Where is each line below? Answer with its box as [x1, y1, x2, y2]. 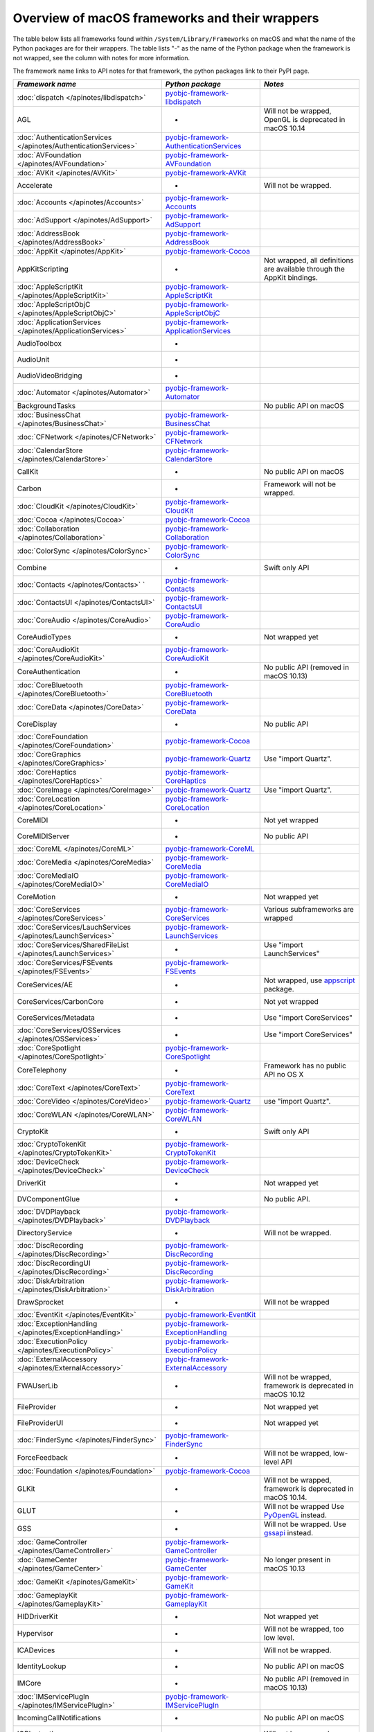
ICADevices [17, 1645, 55, 1655]
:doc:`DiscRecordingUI [17, 1258, 91, 1268]
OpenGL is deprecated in [263, 115, 346, 125]
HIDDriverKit [17, 1611, 58, 1621]
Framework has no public [263, 1061, 346, 1070]
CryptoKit [17, 1126, 48, 1136]
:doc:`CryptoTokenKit [17, 1140, 87, 1149]
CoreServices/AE [17, 980, 73, 990]
